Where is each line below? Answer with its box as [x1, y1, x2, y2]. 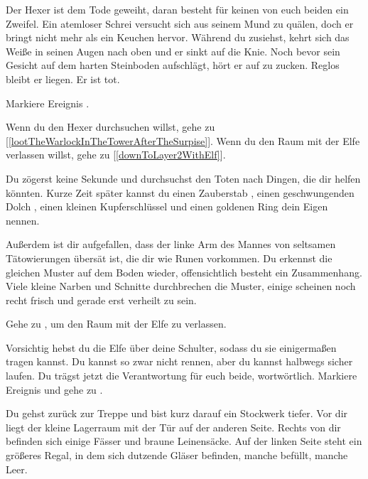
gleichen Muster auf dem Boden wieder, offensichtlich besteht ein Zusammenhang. [6, 264, 362, 279]
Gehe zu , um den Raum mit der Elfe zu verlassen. [6, 316, 227, 331]
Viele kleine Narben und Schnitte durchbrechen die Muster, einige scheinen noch [6, 279, 356, 294]
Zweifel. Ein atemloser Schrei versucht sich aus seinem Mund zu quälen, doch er [6, 16, 354, 31]
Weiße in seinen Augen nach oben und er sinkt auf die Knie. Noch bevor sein [6, 43, 340, 58]
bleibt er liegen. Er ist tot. [6, 71, 120, 86]
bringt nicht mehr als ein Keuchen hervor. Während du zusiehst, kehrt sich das [6, 30, 350, 45]
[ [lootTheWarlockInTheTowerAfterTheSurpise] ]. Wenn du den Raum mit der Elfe [6, 133, 360, 148]
